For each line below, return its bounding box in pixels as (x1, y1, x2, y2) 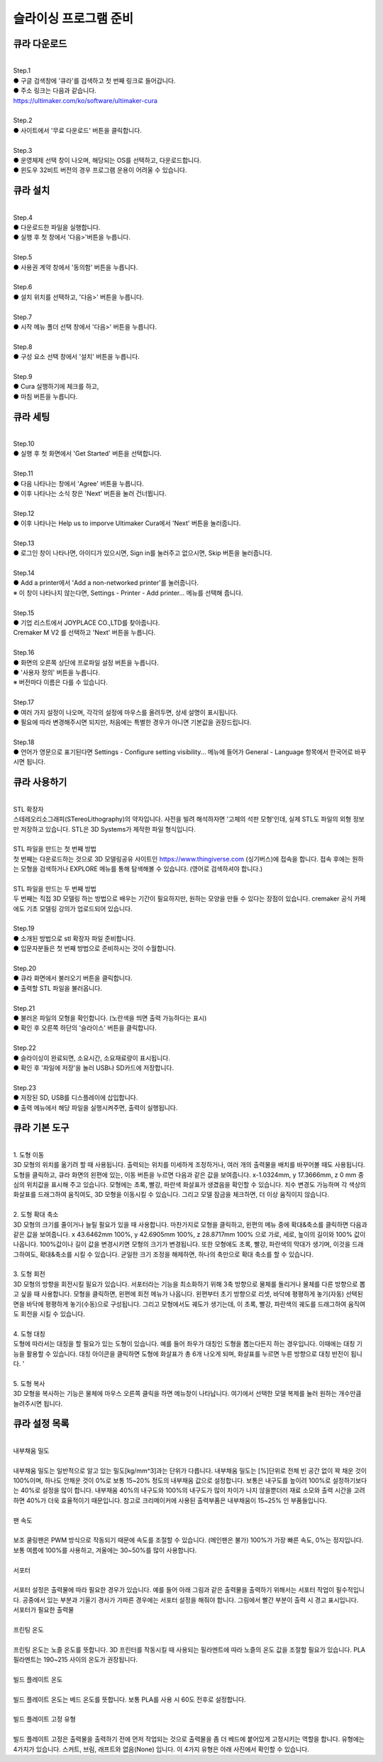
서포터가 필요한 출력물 (13, 1606, 74, 1614)
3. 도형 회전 (13, 1269, 45, 1279)
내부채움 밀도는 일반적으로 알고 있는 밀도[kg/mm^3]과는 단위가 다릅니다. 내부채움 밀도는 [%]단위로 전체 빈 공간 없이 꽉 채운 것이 (13, 1466, 367, 1475)
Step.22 (13, 1043, 37, 1052)
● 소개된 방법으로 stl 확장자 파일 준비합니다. (13, 934, 135, 942)
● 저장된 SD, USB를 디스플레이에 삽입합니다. (13, 1093, 138, 1102)
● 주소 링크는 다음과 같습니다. (13, 86, 97, 95)
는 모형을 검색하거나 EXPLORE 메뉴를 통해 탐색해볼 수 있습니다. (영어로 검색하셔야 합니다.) (13, 864, 263, 874)
